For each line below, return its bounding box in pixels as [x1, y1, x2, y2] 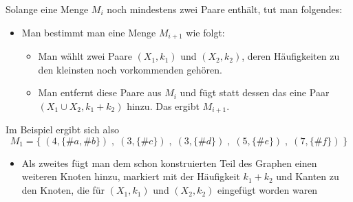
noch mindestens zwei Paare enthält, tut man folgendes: [107, 2, 343, 16]
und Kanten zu [276, 169, 339, 183]
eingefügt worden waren [217, 183, 318, 197]
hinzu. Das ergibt [127, 98, 200, 113]
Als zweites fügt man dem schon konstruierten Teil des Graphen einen [21, 155, 317, 170]
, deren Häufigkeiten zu [242, 49, 340, 63]
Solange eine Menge [6, 2, 89, 16]
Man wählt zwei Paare [38, 49, 132, 63]
